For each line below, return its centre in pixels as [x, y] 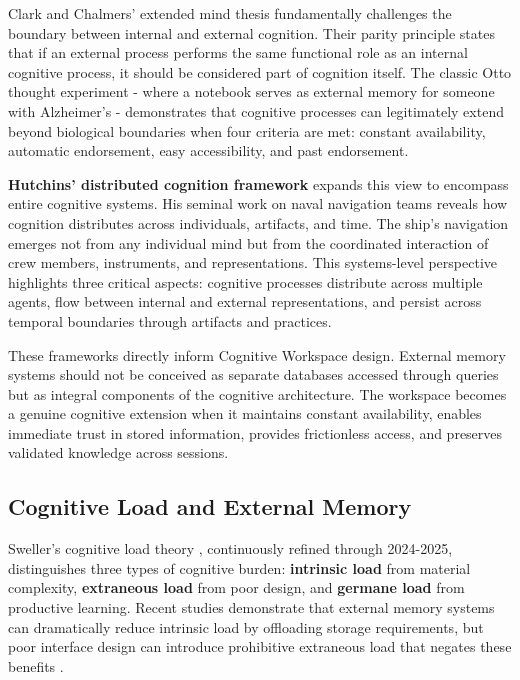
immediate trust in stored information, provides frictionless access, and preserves [255, 432]
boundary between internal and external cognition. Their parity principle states [251, 32]
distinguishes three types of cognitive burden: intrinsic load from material [239, 567]
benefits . [36, 665]
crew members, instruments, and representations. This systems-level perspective [252, 262]
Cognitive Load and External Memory [210, 506]
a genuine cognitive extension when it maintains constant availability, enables [245, 413]
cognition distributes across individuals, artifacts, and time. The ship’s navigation [258, 222]
